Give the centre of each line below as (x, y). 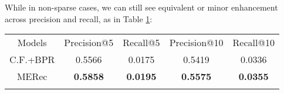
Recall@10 (253, 43)
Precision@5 (89, 43)
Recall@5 (141, 43)
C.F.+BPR (32, 60)
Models (32, 43)
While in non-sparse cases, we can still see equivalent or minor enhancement (141, 7)
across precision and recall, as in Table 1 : (79, 18)
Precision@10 (196, 43)
